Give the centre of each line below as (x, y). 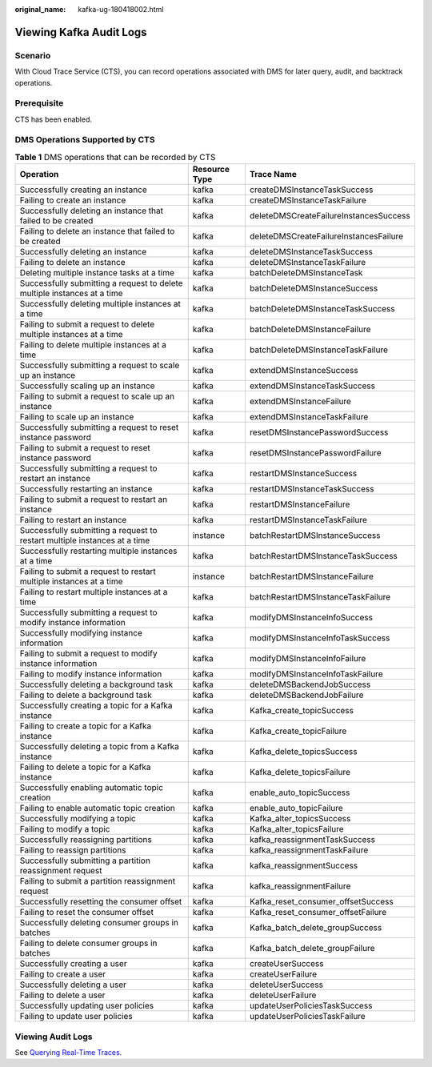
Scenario (33, 55)
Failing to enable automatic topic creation (97, 808)
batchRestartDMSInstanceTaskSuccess (323, 556)
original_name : (40, 9)
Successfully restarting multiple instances (98, 551)
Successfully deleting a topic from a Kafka (100, 747)
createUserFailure (283, 974)
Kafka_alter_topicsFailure (296, 829)
